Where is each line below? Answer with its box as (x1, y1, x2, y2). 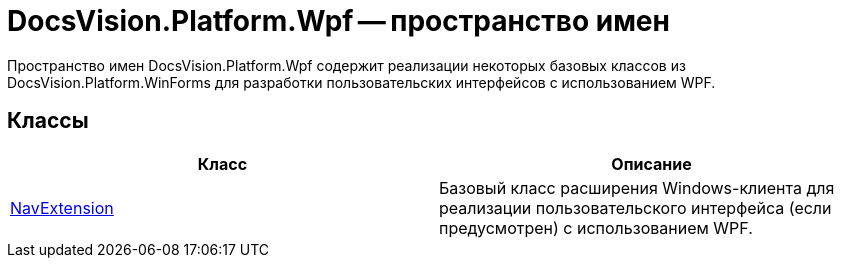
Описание (611, 153, 692, 174)
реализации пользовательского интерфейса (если (439, 197, 832, 218)
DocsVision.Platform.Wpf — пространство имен (7, 4, 670, 38)
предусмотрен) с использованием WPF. (439, 217, 753, 238)
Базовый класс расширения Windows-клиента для (439, 177, 835, 198)
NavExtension (10, 197, 114, 218)
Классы (7, 108, 89, 134)
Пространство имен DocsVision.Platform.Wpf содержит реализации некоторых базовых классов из (7, 56, 686, 74)
